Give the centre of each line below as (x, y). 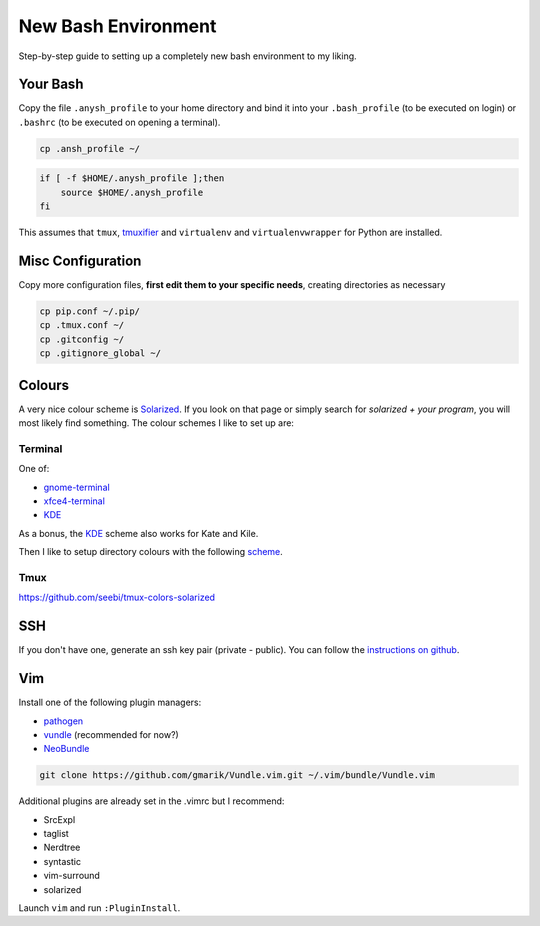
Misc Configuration (80, 260)
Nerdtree (62, 847)
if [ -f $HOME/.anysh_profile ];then (132, 178)
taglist (56, 834)
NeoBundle (66, 749)
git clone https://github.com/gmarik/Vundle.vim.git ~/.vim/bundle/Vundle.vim (237, 775)
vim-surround (71, 876)
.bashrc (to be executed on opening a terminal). (119, 122)
